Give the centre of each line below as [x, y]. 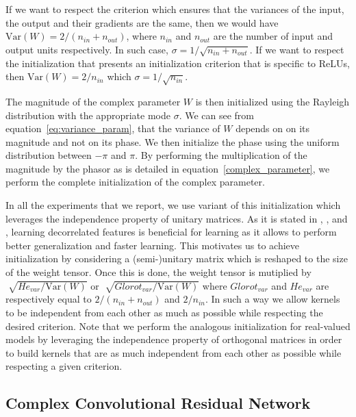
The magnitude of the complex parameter [93, 101]
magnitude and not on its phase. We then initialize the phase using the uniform [173, 141]
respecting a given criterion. [64, 366]
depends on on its [273, 128]
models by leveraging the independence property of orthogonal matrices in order [174, 339]
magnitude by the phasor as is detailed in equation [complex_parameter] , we [168, 168]
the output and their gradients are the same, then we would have [142, 22]
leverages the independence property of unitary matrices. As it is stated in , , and [177, 218]
